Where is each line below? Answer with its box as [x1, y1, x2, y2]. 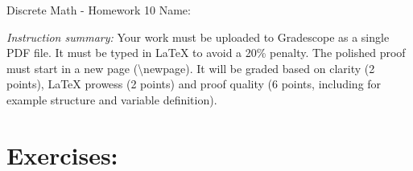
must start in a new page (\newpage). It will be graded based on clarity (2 [6, 59, 375, 76]
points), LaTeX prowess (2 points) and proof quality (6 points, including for [6, 75, 382, 92]
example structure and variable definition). [6, 91, 217, 108]
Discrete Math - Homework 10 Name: [6, 2, 191, 18]
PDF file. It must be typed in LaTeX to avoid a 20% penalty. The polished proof [6, 44, 406, 61]
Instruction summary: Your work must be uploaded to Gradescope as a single [6, 28, 390, 45]
